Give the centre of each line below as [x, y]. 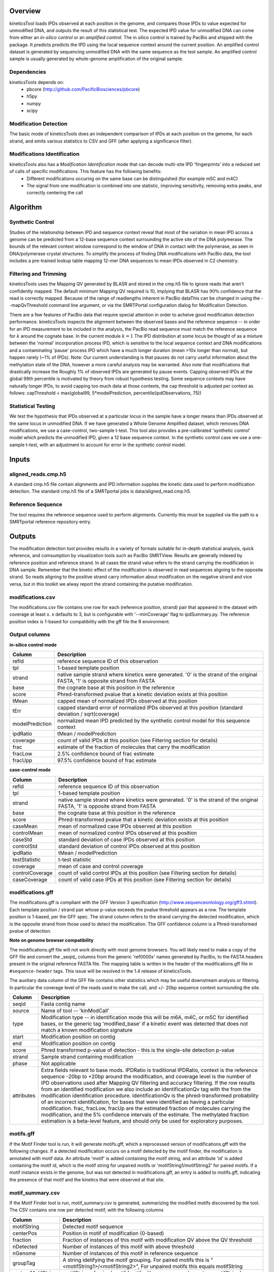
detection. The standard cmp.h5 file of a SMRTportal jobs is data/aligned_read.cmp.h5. [100, 492]
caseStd [22, 840]
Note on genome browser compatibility [52, 940]
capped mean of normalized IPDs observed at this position [128, 701]
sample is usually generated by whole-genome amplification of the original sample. [96, 59]
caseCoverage [30, 879]
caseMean [25, 826]
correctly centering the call [55, 193]
